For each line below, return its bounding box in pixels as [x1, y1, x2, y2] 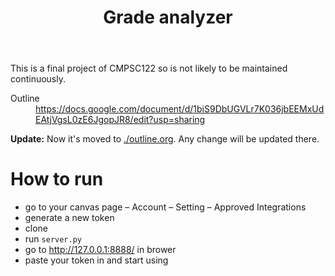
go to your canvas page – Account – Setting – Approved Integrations [24, 201, 307, 213]
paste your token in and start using [24, 254, 169, 266]
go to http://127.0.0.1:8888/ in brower [24, 244, 177, 256]
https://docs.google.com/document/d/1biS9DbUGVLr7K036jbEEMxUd [35, 103, 325, 115]
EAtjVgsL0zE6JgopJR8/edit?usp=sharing [35, 114, 206, 126]
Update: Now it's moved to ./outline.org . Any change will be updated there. [10, 133, 320, 145]
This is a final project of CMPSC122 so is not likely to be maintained [10, 62, 288, 75]
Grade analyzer [103, 6, 233, 29]
